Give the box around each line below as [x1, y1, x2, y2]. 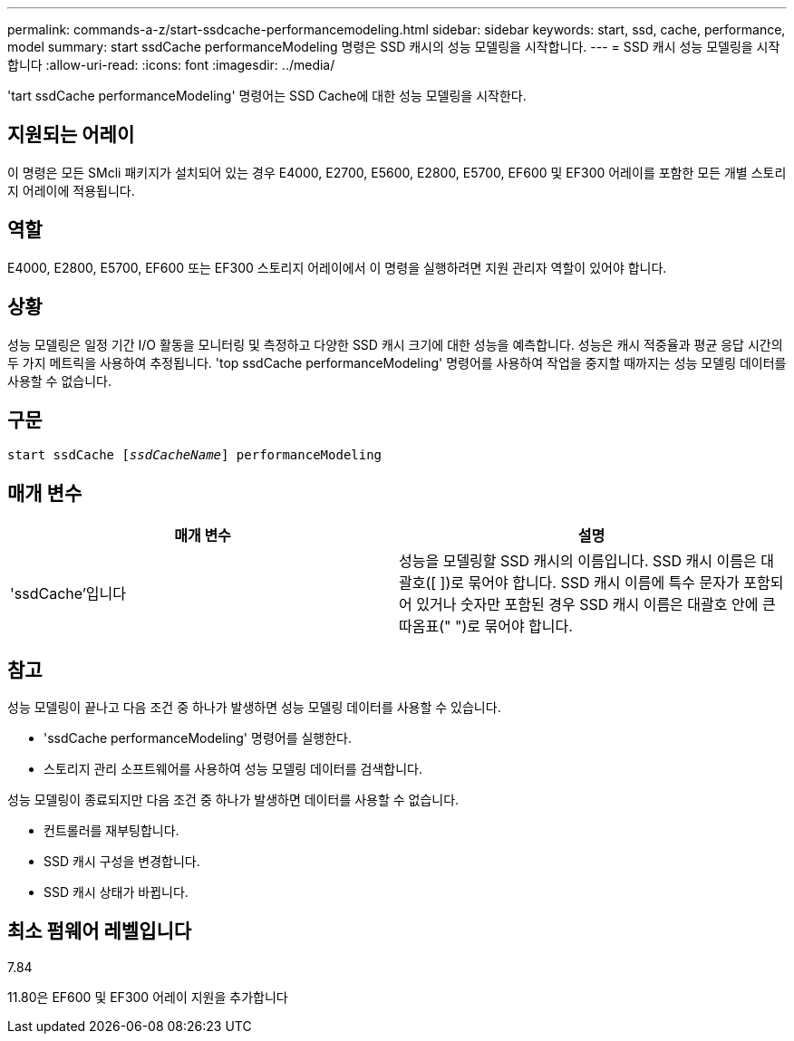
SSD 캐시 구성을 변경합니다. [44, 853, 200, 870]
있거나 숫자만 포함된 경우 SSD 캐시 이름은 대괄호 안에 [416, 595, 759, 614]
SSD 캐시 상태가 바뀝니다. [44, 884, 189, 901]
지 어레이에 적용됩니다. [7, 182, 135, 198]
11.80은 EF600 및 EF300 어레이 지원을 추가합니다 [7, 988, 288, 1005]
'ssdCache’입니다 [10, 584, 127, 603]
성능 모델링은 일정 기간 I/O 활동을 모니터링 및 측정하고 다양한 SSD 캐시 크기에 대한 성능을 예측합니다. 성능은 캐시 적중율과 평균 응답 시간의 [7, 336, 783, 352]
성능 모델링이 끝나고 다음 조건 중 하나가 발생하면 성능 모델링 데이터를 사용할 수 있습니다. [7, 699, 501, 716]
